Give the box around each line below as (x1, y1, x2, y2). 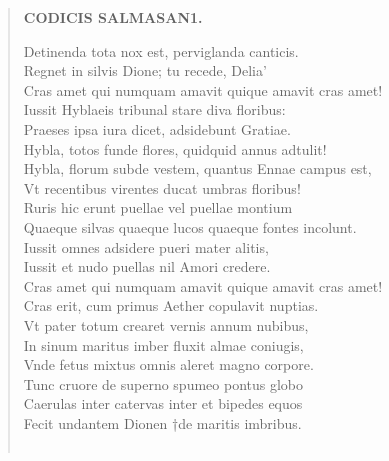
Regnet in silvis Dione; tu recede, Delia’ (23, 60, 267, 81)
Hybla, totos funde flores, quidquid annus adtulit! (23, 138, 327, 159)
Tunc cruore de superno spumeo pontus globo (23, 373, 303, 394)
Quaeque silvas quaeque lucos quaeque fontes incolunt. (23, 216, 357, 237)
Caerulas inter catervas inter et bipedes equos (23, 393, 303, 414)
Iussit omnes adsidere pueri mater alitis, (23, 236, 269, 257)
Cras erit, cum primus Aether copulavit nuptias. (23, 295, 319, 316)
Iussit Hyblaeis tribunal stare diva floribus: (23, 99, 286, 120)
